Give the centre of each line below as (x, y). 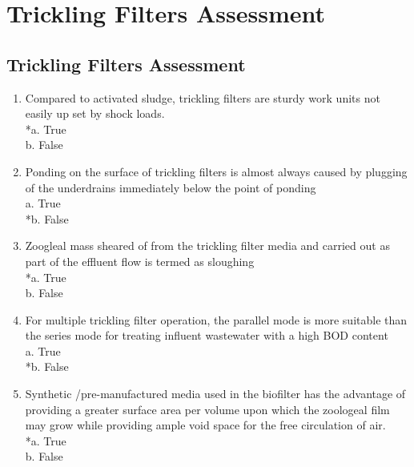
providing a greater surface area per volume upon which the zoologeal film (207, 409)
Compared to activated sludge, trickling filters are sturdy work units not (203, 97)
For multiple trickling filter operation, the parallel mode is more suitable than (216, 319)
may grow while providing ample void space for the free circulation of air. (205, 425)
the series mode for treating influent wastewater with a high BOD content (207, 335)
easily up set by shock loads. (95, 113)
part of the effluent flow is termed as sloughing (140, 261)
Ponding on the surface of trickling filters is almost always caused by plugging (216, 171)
